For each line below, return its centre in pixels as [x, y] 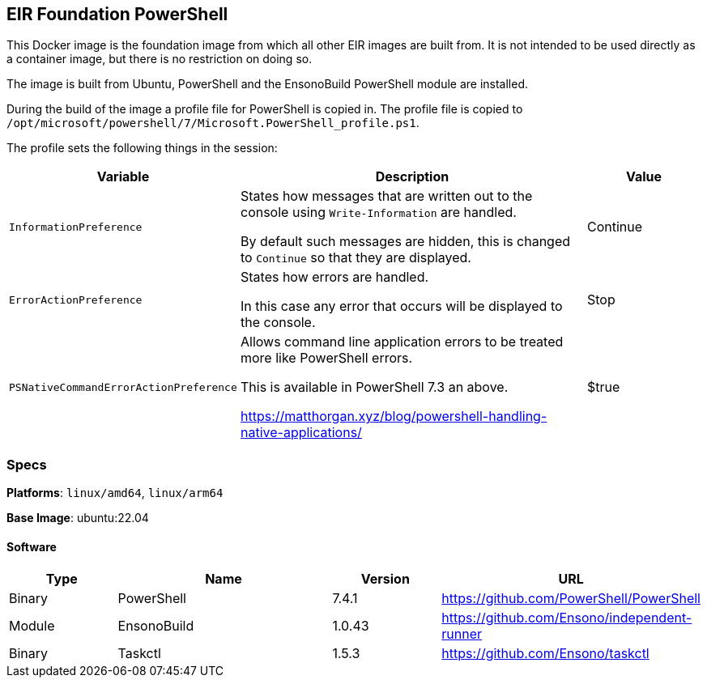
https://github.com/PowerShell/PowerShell [571, 599]
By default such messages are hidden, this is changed [405, 242]
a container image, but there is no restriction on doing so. [160, 59]
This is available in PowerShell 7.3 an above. [374, 387]
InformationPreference [76, 227]
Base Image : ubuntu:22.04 [78, 518]
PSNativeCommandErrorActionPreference [123, 387]
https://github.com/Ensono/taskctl [545, 654]
